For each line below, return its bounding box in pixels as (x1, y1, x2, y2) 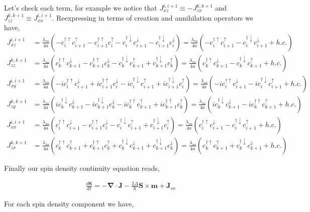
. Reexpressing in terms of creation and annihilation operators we (52, 12, 253, 23)
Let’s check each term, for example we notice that (4, 3, 157, 13)
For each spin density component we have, (4, 198, 134, 208)
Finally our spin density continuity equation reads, (4, 162, 160, 173)
